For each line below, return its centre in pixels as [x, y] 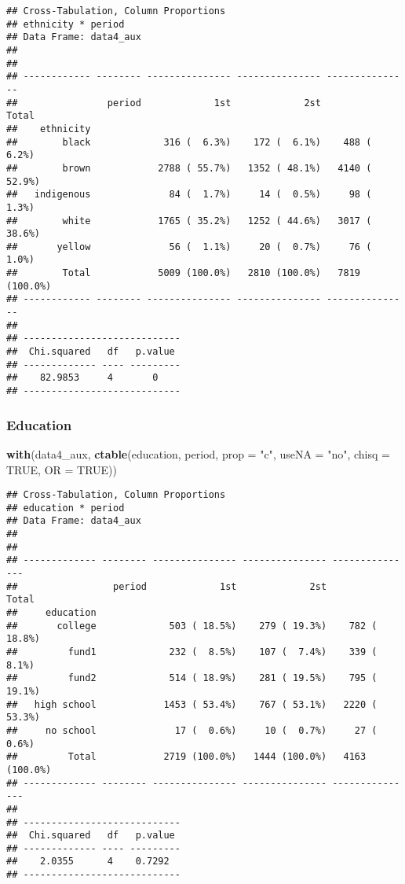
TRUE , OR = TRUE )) [62, 469]
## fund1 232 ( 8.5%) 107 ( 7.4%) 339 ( [192, 652]
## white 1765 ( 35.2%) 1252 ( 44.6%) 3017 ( [189, 221]
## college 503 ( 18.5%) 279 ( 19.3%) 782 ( [192, 626]
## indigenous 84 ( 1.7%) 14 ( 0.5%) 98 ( [189, 195]
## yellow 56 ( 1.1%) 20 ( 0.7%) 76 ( [189, 247]
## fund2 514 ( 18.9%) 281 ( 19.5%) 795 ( [192, 678]
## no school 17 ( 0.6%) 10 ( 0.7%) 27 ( [192, 730]
